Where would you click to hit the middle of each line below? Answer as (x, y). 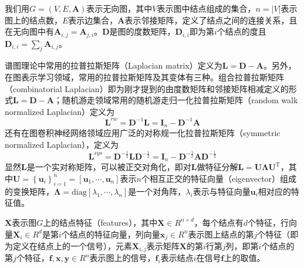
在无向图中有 (29, 31)
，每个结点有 (219, 222)
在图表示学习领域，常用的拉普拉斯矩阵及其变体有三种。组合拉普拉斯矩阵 (144, 77)
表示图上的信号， (122, 258)
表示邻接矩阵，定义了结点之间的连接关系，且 (211, 20)
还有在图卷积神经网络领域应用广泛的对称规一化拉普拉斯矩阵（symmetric (143, 133)
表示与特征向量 (222, 191)
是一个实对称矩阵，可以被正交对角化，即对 (109, 167)
